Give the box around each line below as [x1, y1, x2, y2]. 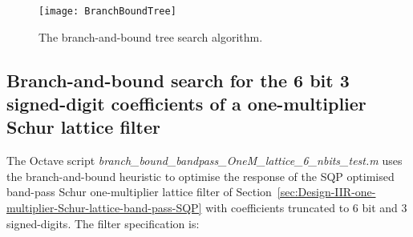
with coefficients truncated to [205, 199, 350, 216]
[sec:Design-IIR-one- [277, 183, 376, 200]
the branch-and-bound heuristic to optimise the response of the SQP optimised [6, 167, 395, 184]
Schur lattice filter [6, 114, 160, 139]
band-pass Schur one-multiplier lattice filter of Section [6, 183, 272, 200]
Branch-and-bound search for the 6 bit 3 [6, 67, 350, 92]
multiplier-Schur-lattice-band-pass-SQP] [6, 199, 202, 216]
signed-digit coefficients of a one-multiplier [6, 91, 366, 116]
